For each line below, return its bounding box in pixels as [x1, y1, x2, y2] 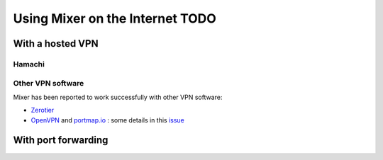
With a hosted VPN [13, 38, 99, 50]
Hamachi [13, 59, 45, 69]
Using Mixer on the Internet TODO [13, 11, 216, 26]
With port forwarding [13, 135, 109, 147]
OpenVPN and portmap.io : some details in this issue [30, 115, 184, 124]
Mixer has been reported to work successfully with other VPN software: [13, 93, 223, 101]
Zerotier [30, 106, 55, 115]
